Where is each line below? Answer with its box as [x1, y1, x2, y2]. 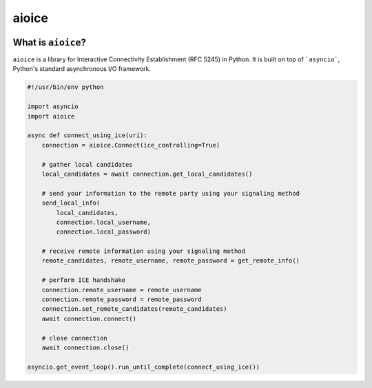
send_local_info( [41, 199, 101, 207]
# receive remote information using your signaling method [41, 247, 246, 255]
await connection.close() [41, 343, 130, 351]
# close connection [41, 334, 108, 342]
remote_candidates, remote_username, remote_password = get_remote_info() [41, 257, 300, 265]
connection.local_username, [56, 218, 152, 226]
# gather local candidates [41, 161, 134, 168]
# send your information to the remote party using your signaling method [41, 190, 300, 197]
